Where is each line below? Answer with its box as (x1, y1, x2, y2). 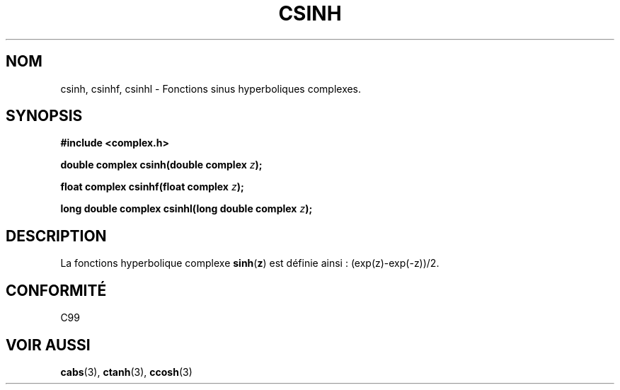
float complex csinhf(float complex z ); (60, 180, 244, 193)
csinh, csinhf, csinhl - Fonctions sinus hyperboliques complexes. (60, 82, 362, 95)
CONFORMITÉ (6, 281, 107, 299)
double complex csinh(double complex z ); (60, 159, 263, 171)
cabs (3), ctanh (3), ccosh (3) (60, 365, 193, 378)
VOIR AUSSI (6, 335, 91, 354)
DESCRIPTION (6, 226, 107, 245)
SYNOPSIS (6, 107, 83, 125)
